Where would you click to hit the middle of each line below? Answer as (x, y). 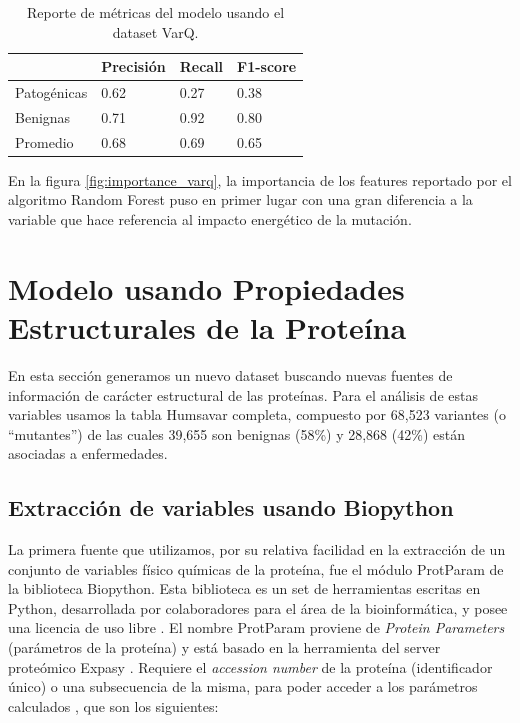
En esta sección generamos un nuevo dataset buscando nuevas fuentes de (230, 374)
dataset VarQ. (155, 31)
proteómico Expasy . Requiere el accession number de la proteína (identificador (250, 666)
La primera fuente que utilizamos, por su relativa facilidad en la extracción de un (257, 549)
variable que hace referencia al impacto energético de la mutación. (210, 219)
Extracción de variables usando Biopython (231, 507)
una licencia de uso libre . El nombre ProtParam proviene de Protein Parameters (256, 627)
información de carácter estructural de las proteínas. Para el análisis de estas (243, 394)
